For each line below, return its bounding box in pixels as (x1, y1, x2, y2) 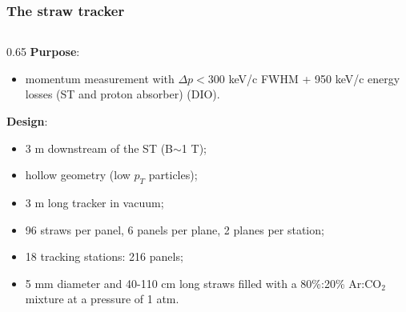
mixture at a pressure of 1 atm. (25, 290, 179, 307)
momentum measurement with (25, 70, 175, 86)
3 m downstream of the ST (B (25, 139, 174, 156)
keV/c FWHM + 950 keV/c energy (228, 70, 400, 86)
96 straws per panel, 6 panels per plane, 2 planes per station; (25, 221, 324, 238)
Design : (6, 113, 48, 129)
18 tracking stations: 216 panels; (25, 248, 183, 265)
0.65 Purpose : (6, 43, 80, 60)
